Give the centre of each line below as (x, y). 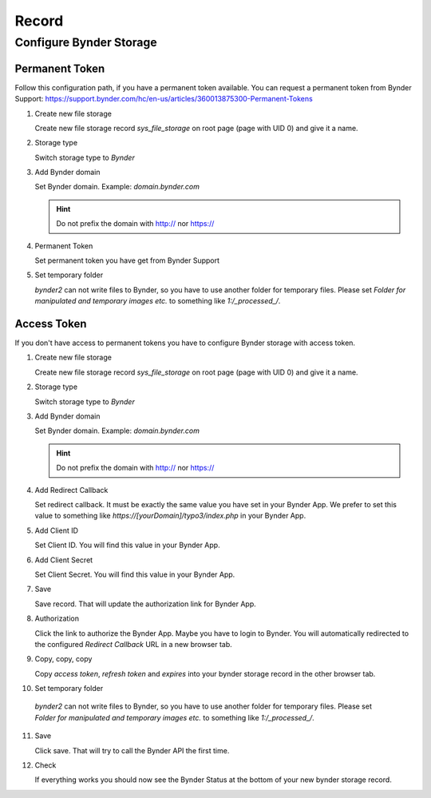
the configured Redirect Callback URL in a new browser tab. (134, 644)
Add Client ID (57, 530)
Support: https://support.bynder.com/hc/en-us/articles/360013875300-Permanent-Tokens (164, 99)
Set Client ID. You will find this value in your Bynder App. (127, 545)
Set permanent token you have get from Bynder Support (127, 260)
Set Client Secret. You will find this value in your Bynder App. (135, 574)
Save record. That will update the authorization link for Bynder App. (146, 604)
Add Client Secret (64, 560)
